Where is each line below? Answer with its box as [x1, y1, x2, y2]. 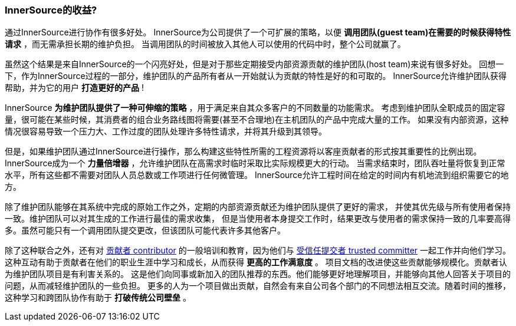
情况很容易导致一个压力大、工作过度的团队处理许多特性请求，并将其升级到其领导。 [5, 126, 327, 137]
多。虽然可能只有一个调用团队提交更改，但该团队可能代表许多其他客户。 [5, 225, 285, 236]
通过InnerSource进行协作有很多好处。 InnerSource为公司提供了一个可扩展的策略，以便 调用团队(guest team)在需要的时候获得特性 [5, 27, 511, 38]
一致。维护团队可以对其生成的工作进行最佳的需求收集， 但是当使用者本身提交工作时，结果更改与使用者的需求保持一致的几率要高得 [5, 213, 511, 224]
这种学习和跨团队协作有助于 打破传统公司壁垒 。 [5, 292, 191, 303]
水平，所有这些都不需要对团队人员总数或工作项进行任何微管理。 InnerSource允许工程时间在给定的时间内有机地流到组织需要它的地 [5, 170, 509, 180]
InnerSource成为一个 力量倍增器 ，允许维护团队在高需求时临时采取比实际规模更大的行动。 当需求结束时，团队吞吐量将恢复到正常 [5, 158, 505, 169]
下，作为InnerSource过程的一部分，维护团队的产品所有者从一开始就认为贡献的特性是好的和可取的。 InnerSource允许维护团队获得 [5, 71, 507, 81]
